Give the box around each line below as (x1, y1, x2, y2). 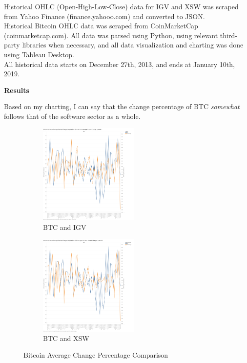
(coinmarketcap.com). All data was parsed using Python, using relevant (4, 30, 218, 40)
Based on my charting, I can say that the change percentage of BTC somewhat (4, 101, 240, 112)
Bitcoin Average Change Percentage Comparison (23, 349, 168, 360)
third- (220, 30, 237, 40)
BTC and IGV (43, 222, 86, 232)
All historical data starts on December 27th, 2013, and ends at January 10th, (4, 59, 235, 69)
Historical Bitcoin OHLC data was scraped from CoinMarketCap (4, 21, 198, 31)
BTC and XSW (43, 333, 89, 343)
